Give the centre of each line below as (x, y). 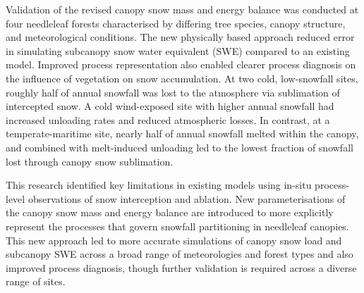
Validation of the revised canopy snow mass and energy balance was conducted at (182, 9)
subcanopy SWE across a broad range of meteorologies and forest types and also (180, 254)
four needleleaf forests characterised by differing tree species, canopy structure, (176, 23)
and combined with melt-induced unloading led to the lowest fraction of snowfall (180, 147)
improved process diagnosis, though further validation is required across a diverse (181, 267)
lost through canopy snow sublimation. (90, 161)
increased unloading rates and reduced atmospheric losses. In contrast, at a (168, 119)
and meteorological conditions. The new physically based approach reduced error (180, 37)
